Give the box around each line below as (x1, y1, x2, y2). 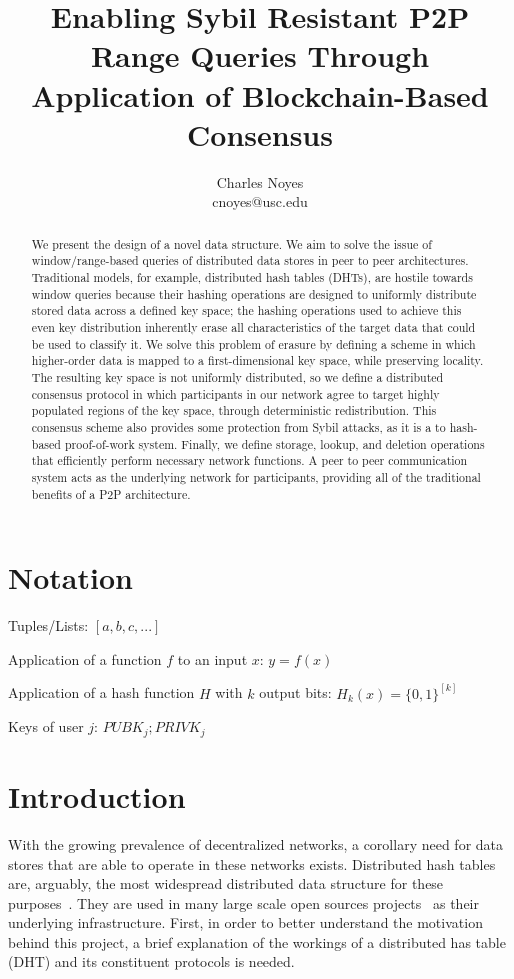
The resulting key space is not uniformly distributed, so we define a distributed (31, 368, 444, 385)
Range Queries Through (90, 35, 430, 76)
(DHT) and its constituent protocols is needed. (8, 951, 295, 972)
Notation (8, 557, 133, 598)
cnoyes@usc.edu (212, 191, 308, 212)
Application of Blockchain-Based (31, 74, 489, 115)
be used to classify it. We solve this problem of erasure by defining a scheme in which (31, 335, 476, 352)
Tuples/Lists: (8, 615, 89, 636)
